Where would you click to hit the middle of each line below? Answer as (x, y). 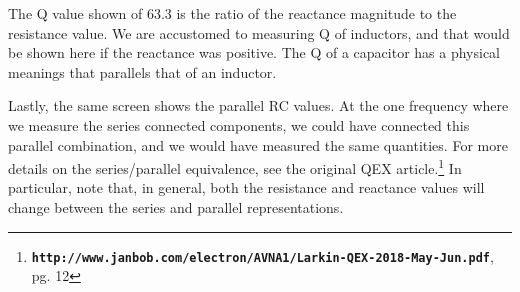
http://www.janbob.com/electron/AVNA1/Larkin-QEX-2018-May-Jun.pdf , (262, 255)
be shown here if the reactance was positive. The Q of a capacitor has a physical (254, 52)
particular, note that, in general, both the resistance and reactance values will (246, 187)
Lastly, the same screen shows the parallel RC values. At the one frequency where (258, 105)
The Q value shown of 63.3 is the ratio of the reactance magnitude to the (232, 13)
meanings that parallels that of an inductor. (142, 71)
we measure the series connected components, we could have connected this (239, 124)
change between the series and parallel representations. (176, 207)
